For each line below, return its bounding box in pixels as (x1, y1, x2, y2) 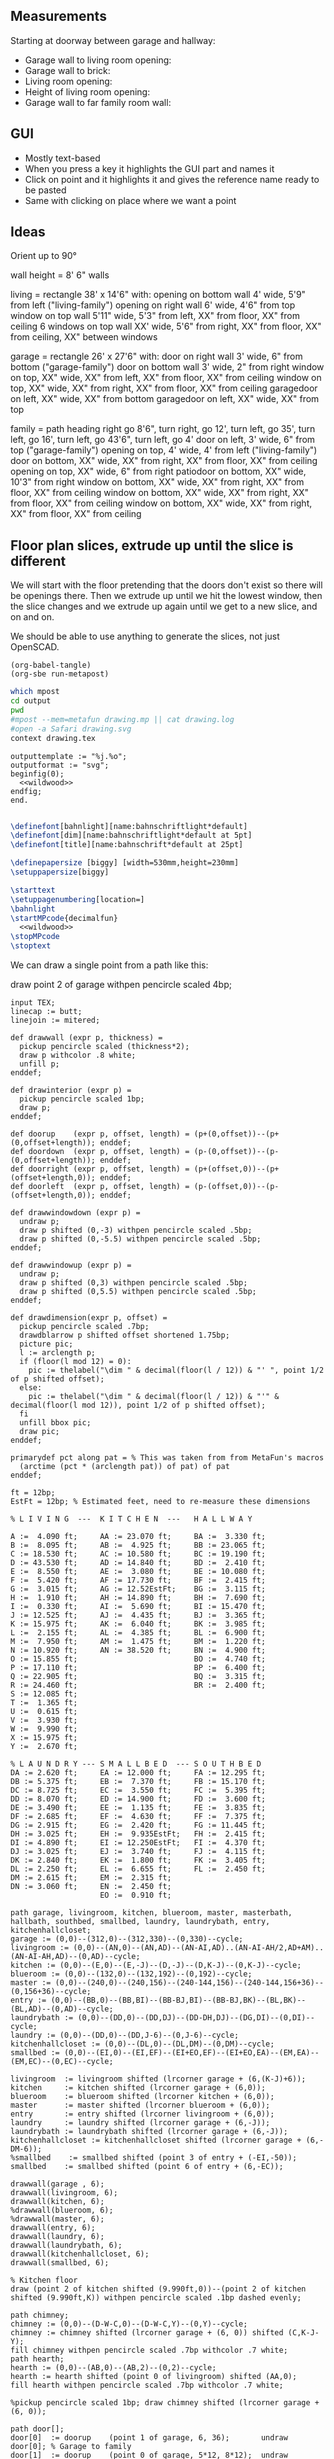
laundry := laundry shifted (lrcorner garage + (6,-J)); (10, 2118, 271, 2128)
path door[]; (10, 2424, 65, 2434)
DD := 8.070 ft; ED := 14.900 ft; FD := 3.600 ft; (10, 1794, 267, 1804)
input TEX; (10, 998, 56, 1008)
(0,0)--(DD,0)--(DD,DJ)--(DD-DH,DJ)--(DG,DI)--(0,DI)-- (77, 2013, 315, 2023)
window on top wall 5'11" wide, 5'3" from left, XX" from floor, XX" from (10, 310, 300, 322)
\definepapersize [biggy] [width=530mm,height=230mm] (10, 858, 240, 868)
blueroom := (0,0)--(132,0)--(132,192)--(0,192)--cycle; (10, 1969, 253, 1979)
